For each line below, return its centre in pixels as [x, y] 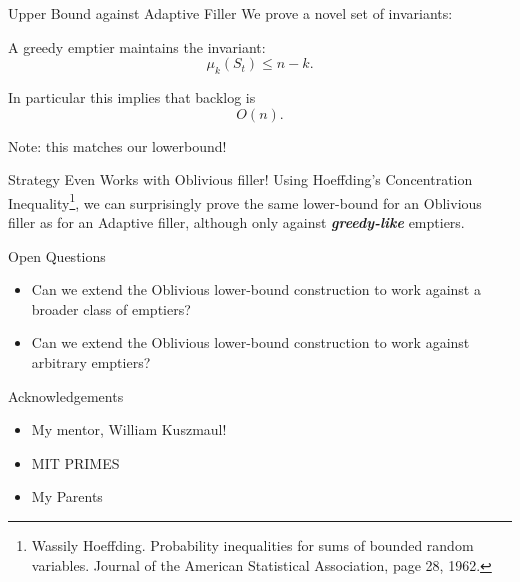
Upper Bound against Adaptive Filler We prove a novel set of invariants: [230, 13]
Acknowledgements [66, 395]
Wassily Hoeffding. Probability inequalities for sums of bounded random [252, 544]
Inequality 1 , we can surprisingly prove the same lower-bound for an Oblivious [245, 201]
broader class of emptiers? [111, 308]
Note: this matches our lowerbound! [117, 145]
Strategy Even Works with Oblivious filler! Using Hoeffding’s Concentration [240, 179]
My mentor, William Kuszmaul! [129, 429]
